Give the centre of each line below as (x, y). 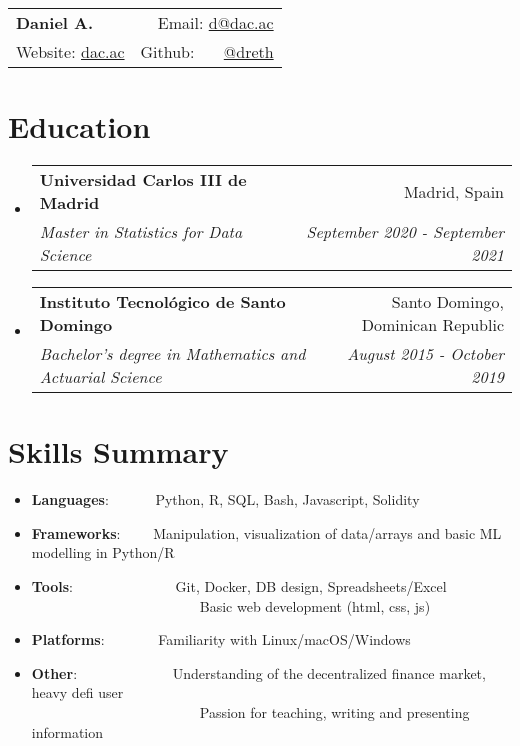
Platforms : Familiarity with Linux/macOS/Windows (221, 639)
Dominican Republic (432, 325)
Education (79, 126)
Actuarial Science (100, 377)
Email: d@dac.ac (215, 22)
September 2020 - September (405, 232)
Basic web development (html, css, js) (315, 605)
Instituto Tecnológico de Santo (162, 302)
